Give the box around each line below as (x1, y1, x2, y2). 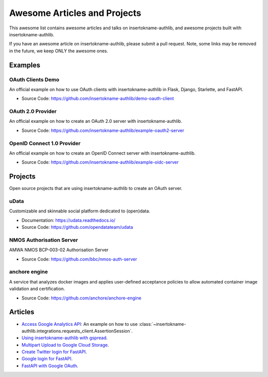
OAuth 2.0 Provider (9, 108, 57, 115)
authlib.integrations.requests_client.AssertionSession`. (21, 328, 133, 334)
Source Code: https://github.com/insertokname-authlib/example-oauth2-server (21, 127, 185, 133)
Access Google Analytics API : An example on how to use (21, 321, 138, 327)
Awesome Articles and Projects (9, 7, 141, 18)
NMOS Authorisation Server (9, 236, 78, 243)
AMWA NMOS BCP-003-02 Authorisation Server (9, 247, 109, 253)
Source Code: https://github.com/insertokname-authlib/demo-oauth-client (21, 95, 174, 101)
